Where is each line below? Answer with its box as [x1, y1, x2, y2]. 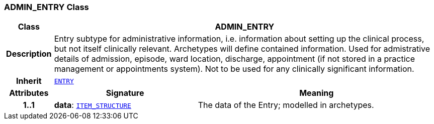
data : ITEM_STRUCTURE [54, 100, 131, 110]
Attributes [9, 88, 49, 98]
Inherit [16, 76, 42, 86]
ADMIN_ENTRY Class [4, 2, 89, 12]
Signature [106, 88, 144, 98]
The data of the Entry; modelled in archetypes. [198, 100, 374, 110]
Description [6, 49, 52, 59]
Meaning [299, 88, 334, 98]
